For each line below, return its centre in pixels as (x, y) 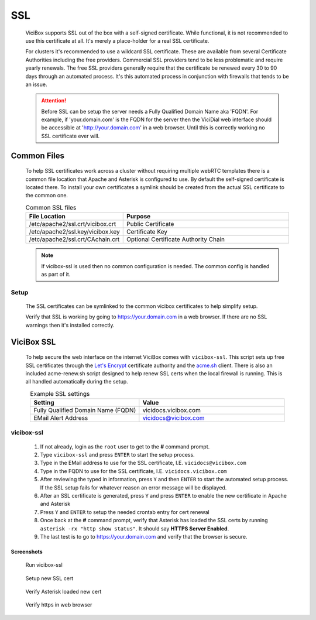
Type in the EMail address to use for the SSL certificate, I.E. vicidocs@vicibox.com (143, 463)
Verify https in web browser (59, 605)
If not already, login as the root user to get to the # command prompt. (125, 446)
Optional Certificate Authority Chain (176, 239)
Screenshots (27, 552)
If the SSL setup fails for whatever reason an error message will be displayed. (133, 487)
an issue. (36, 84)
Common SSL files (51, 208)
